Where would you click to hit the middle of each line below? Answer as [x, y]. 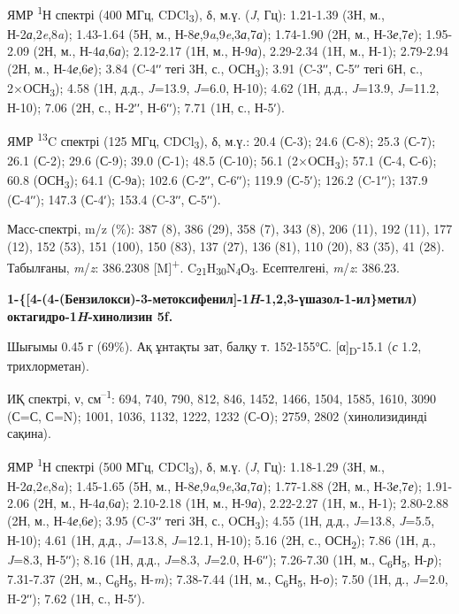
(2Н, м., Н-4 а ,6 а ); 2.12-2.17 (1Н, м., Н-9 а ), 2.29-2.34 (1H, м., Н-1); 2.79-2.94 [241, 51]
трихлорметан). [48, 365]
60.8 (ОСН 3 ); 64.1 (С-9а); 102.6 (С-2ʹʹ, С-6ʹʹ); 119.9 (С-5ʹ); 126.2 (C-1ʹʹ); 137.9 [218, 180]
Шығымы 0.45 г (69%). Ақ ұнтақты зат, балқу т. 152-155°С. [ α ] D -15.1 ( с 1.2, [214, 347]
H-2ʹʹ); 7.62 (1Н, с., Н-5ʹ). [76, 599]
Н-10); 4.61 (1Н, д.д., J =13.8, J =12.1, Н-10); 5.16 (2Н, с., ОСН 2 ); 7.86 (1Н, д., [222, 541]
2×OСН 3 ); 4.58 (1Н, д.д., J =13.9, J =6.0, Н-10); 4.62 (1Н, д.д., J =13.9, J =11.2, [223, 89]
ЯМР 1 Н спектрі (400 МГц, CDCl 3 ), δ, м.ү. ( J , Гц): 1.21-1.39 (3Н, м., [196, 14]
